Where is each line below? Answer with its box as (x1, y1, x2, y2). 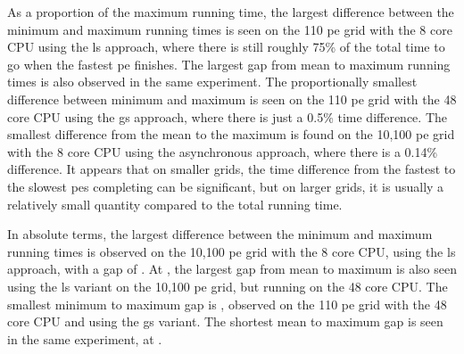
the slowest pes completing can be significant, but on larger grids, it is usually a (7, 177, 444, 195)
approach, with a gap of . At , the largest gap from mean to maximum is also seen (7, 259, 457, 278)
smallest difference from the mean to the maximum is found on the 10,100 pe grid (7, 125, 455, 144)
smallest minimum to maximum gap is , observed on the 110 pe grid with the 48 (7, 294, 447, 313)
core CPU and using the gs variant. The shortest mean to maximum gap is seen (7, 312, 443, 331)
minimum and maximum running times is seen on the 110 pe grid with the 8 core (7, 20, 452, 38)
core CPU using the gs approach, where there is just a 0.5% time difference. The (7, 107, 447, 126)
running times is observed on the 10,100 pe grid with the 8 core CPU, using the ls (7, 242, 456, 260)
